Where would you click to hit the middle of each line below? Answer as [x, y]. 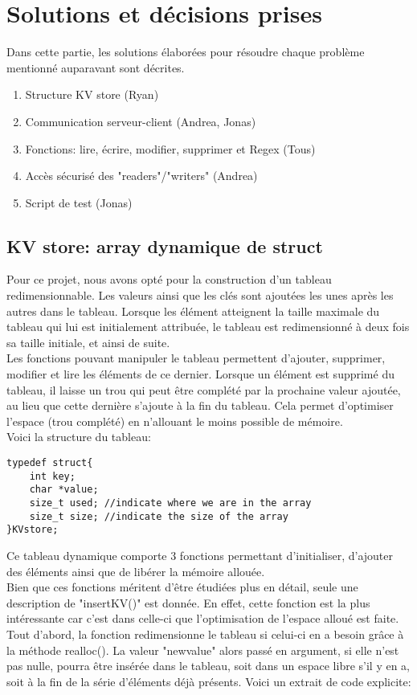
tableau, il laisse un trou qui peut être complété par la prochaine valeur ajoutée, [204, 389]
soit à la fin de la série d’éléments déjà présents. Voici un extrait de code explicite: [209, 681]
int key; [52, 476]
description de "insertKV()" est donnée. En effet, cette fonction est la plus [188, 602]
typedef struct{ [50, 463]
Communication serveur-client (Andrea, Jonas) [141, 121]
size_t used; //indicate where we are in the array [170, 503]
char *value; [64, 490]
